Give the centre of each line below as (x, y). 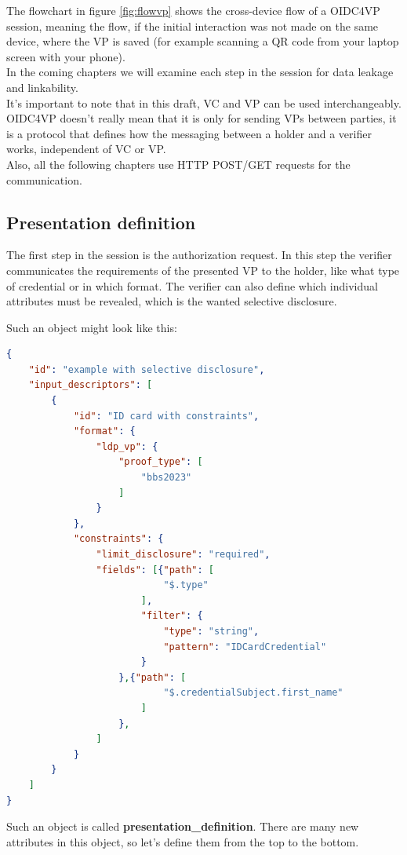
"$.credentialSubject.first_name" (253, 693)
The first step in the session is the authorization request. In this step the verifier (199, 255)
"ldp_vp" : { (127, 446)
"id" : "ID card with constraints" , (166, 416)
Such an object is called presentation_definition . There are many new (183, 826)
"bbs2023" (166, 478)
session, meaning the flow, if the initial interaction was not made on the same (193, 26)
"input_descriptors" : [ (91, 385)
